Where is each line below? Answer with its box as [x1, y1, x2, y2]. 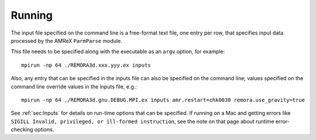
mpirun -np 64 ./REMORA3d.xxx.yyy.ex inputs [21, 62, 152, 69]
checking [11, 126, 33, 133]
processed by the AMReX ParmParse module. [11, 37, 122, 44]
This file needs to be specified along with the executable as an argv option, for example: [11, 48, 225, 55]
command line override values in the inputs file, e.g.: [11, 83, 138, 90]
